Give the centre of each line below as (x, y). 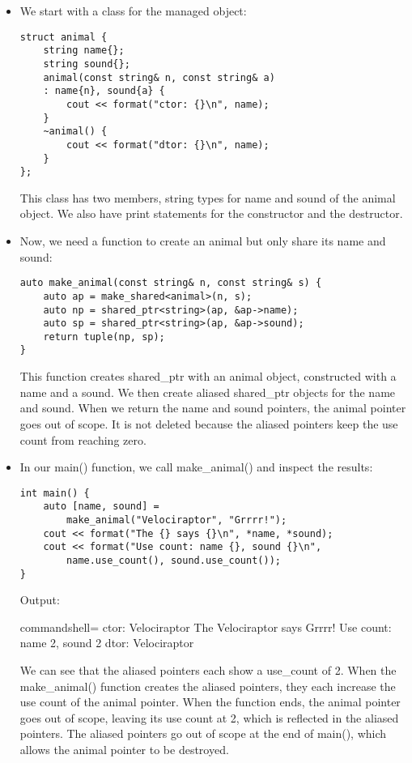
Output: (40, 600)
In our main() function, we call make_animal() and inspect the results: (196, 467)
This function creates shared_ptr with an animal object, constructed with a (208, 376)
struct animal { (64, 37)
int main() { (55, 493)
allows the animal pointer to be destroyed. (124, 750)
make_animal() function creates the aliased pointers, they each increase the (208, 686)
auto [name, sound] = (101, 507)
